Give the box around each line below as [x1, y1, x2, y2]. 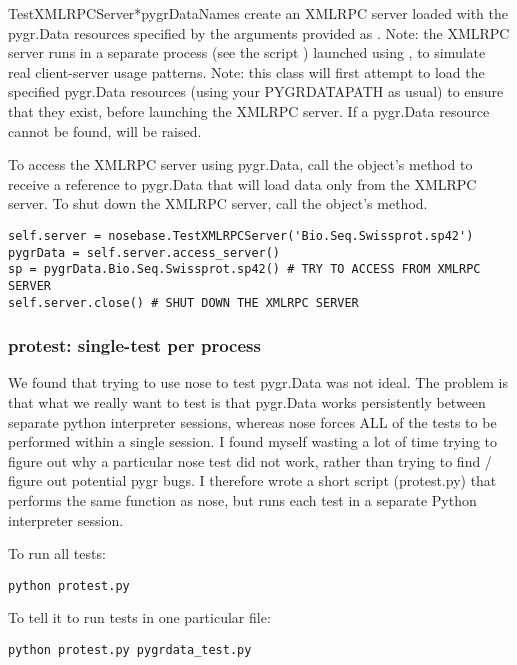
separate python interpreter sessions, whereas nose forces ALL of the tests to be [8, 411, 497, 432]
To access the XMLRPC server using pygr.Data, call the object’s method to [8, 154, 473, 175]
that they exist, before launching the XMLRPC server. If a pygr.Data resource [8, 100, 490, 121]
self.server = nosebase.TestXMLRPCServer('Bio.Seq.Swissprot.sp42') [8, 228, 474, 243]
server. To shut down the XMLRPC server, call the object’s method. [8, 193, 428, 214]
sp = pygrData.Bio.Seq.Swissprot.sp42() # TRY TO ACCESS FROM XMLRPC [8, 262, 481, 277]
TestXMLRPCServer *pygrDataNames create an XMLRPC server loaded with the [8, 3, 508, 23]
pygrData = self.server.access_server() [8, 245, 281, 260]
